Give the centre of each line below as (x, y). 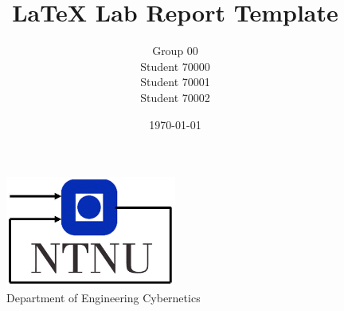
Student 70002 (175, 97)
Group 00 (175, 51)
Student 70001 (175, 82)
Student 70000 (175, 66)
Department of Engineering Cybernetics (104, 297)
